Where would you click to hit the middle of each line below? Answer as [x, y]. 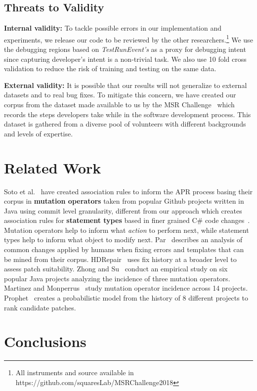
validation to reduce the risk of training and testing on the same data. [110, 68]
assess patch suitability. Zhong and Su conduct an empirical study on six [116, 269]
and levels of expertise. [39, 133]
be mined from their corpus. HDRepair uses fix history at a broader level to [120, 259]
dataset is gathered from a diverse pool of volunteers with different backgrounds [125, 124]
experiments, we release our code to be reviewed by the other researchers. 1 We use [128, 39]
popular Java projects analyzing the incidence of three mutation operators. [117, 278]
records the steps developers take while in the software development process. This [128, 114]
